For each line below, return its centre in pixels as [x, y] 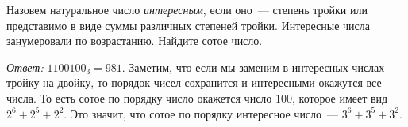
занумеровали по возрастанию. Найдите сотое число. [135, 41]
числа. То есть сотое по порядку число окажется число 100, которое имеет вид [197, 97]
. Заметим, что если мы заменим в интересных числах [253, 67]
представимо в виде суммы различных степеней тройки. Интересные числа [188, 25]
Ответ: [25, 67]
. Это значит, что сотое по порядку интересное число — [201, 113]
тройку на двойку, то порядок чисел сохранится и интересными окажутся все [194, 82]
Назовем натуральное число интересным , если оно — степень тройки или [187, 9]
